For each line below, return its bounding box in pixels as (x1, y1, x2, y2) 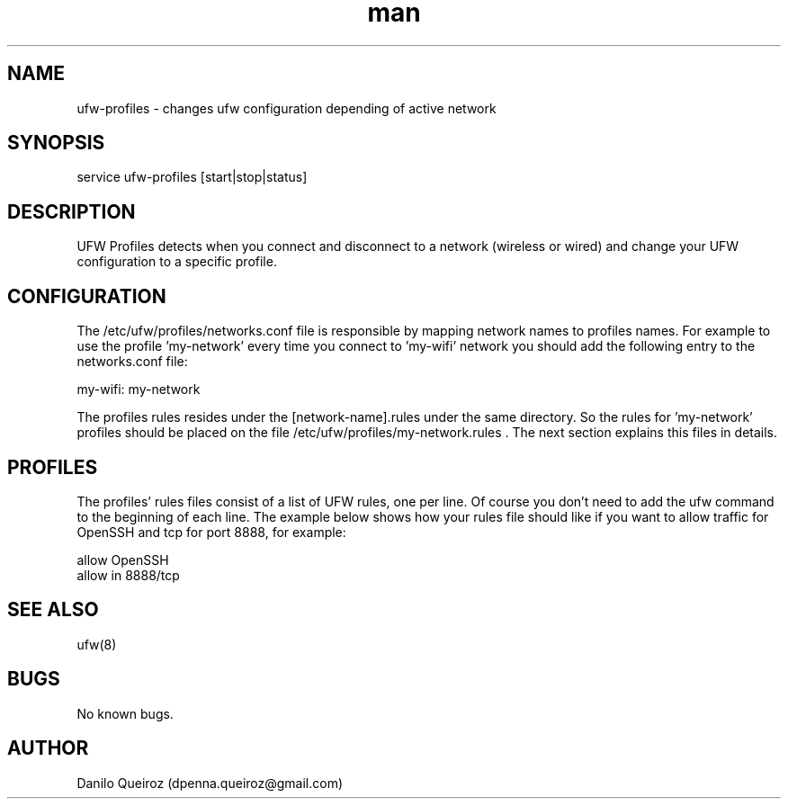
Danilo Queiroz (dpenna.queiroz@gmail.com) (76, 775, 344, 791)
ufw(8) (76, 636, 117, 652)
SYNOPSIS (7, 131, 105, 155)
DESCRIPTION (7, 200, 136, 223)
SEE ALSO (7, 598, 99, 622)
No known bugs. (76, 705, 174, 721)
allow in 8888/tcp (76, 567, 180, 583)
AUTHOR (7, 737, 89, 760)
